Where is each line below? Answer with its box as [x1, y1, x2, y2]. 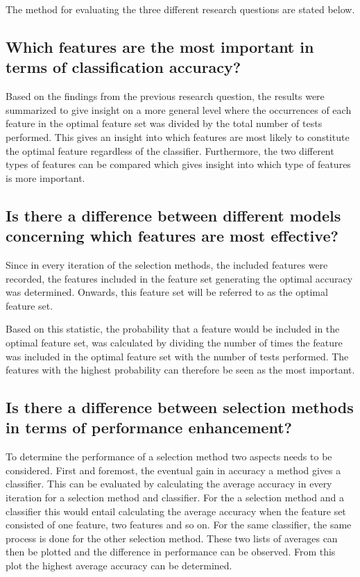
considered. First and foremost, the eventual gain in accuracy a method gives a [6, 462, 341, 477]
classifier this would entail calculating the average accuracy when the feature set [6, 503, 346, 518]
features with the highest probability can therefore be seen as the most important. [6, 362, 355, 377]
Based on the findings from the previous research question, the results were [6, 89, 325, 103]
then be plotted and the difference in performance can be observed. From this [6, 544, 336, 559]
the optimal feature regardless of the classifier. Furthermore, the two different [6, 143, 334, 158]
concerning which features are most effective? [6, 225, 338, 246]
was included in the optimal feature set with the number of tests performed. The [6, 349, 349, 363]
